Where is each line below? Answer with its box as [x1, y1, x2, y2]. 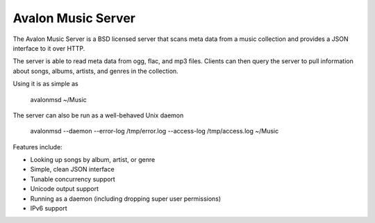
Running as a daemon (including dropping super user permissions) [30, 195, 222, 203]
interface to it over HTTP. [12, 44, 85, 52]
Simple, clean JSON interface [30, 165, 115, 174]
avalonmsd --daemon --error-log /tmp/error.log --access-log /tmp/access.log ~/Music [30, 127, 279, 135]
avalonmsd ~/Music [30, 95, 87, 104]
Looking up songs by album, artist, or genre [30, 156, 156, 164]
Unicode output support [30, 185, 99, 193]
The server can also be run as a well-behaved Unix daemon [12, 111, 184, 119]
